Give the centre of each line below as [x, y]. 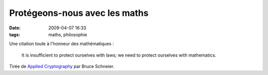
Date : [15, 28]
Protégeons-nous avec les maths [79, 13]
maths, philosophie [68, 34]
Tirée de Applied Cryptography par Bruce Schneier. [62, 67]
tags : [15, 34]
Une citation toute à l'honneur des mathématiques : [62, 44]
